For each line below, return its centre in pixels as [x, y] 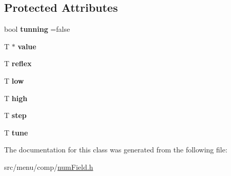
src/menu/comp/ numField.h [49, 167]
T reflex [18, 63]
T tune [16, 132]
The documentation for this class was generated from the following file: [116, 150]
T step [15, 115]
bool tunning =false [37, 29]
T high [16, 98]
